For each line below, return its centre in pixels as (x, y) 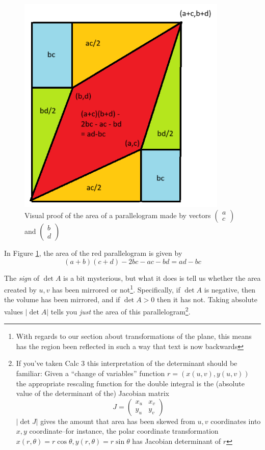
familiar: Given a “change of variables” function (90, 373)
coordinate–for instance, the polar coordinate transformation (124, 431)
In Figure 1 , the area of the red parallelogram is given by (93, 253)
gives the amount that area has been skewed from (118, 421)
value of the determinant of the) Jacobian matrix (92, 393)
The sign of (22, 277)
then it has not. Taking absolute (207, 299)
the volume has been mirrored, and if (62, 299)
